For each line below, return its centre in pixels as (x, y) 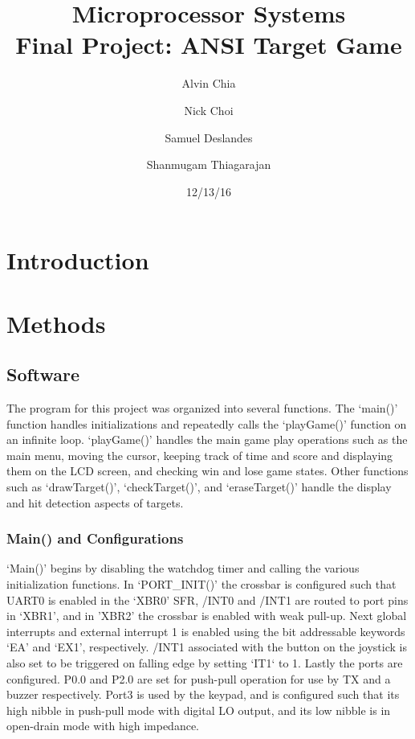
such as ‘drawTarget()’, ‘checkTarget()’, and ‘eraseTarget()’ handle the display (199, 487)
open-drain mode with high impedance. (103, 726)
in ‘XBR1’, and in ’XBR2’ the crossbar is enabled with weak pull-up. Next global (207, 616)
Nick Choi (209, 110)
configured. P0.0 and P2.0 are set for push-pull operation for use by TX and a (199, 678)
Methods (56, 323)
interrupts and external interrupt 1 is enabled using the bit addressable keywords (206, 631)
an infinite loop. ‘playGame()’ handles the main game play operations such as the (207, 439)
